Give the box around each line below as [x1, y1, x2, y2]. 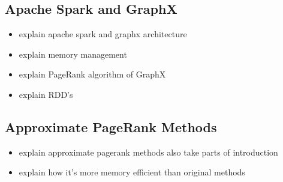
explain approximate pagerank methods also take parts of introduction [19, 145, 278, 158]
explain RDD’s [19, 88, 73, 100]
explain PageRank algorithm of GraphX [19, 68, 166, 80]
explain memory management [19, 47, 127, 60]
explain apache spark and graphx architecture [19, 28, 187, 40]
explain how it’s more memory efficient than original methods [19, 166, 245, 178]
